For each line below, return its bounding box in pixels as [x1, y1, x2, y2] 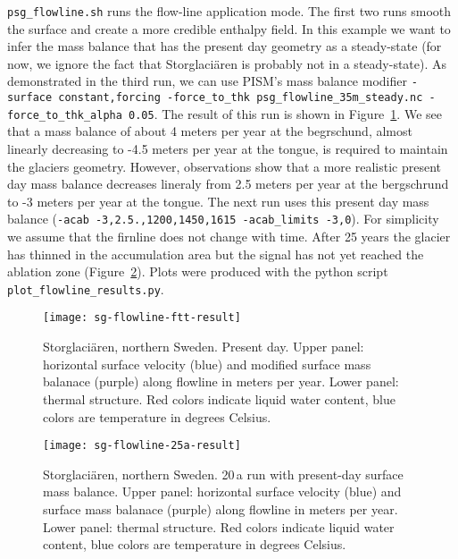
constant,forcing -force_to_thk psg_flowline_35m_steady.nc [58, 91, 423, 105]
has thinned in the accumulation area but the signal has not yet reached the [7, 244, 424, 263]
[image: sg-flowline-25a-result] [43, 439, 241, 453]
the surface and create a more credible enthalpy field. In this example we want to [7, 19, 451, 38]
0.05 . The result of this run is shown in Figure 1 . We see [129, 104, 442, 123]
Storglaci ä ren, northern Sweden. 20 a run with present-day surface [43, 464, 404, 483]
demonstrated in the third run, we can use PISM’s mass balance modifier [7, 72, 407, 90]
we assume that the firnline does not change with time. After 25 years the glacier [7, 227, 451, 246]
